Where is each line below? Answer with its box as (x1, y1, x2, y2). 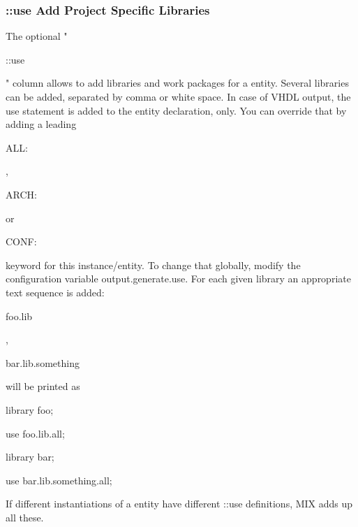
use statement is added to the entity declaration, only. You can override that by (6, 103, 347, 117)
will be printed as (6, 379, 80, 394)
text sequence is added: (6, 284, 105, 299)
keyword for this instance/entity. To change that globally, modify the (6, 257, 301, 272)
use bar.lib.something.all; (6, 472, 112, 487)
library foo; (6, 402, 54, 417)
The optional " (6, 29, 68, 43)
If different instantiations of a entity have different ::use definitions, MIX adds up (6, 496, 353, 511)
